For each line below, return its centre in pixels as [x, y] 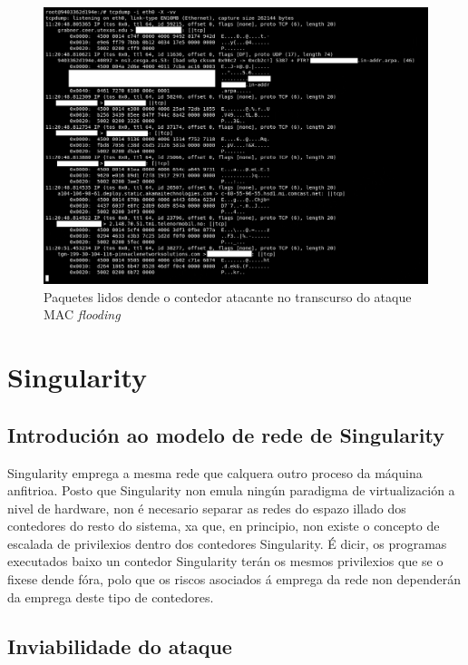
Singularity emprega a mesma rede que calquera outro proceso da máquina [215, 472]
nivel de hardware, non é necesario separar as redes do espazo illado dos [207, 508]
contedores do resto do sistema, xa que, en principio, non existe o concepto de [224, 526]
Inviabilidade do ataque [120, 645]
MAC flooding [82, 314]
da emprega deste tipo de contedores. [111, 597]
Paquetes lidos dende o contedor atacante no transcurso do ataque [228, 296]
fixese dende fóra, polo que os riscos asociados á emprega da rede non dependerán [234, 579]
